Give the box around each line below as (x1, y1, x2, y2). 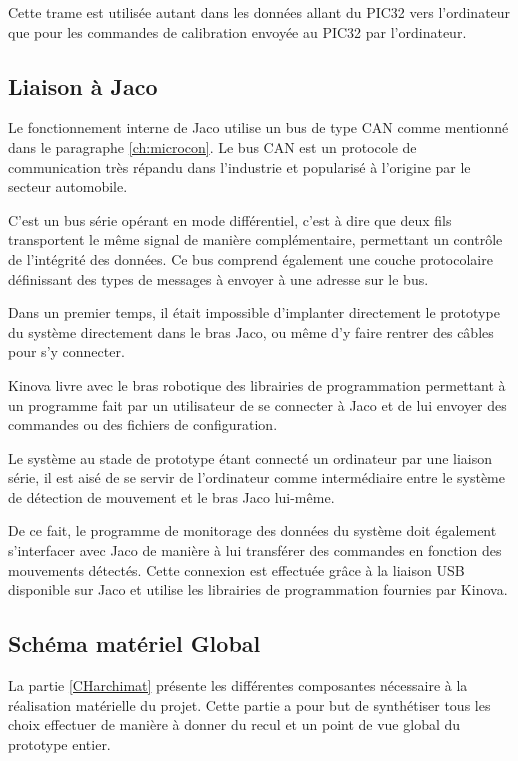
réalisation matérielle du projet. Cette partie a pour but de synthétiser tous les (8, 694, 491, 715)
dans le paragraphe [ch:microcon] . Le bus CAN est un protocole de (8, 136, 417, 157)
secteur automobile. (8, 176, 128, 197)
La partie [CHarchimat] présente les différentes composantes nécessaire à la (8, 675, 468, 696)
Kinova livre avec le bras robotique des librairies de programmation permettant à (8, 374, 506, 395)
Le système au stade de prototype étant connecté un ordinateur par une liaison (8, 447, 493, 468)
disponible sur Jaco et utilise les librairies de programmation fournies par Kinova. (8, 579, 508, 600)
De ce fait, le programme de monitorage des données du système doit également (8, 520, 497, 541)
